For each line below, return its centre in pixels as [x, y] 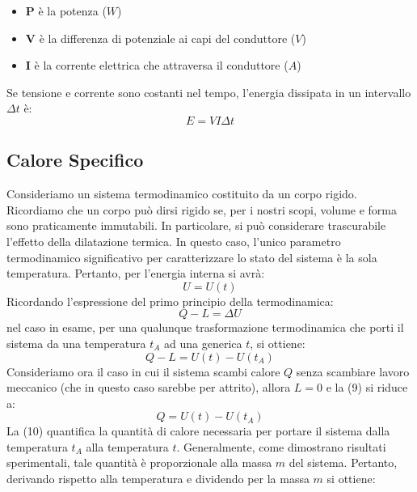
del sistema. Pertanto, [343, 462]
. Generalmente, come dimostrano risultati [281, 446]
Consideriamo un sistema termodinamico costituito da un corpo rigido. [182, 194]
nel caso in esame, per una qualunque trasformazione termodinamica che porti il [205, 327]
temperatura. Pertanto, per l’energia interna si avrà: [136, 273]
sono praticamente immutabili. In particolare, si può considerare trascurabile [196, 225]
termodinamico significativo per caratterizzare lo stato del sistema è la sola [192, 257]
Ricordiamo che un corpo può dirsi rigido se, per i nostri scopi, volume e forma [202, 209]
